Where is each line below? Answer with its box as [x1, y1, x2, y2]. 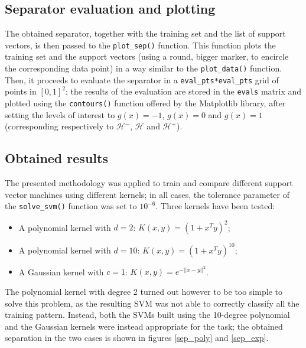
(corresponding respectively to [5, 120, 114, 132]
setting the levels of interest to [5, 108, 115, 121]
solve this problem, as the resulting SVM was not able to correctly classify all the [5, 297, 300, 309]
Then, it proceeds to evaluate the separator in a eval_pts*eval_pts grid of [5, 73, 279, 86]
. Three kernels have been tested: [155, 200, 275, 212]
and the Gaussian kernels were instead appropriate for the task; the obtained [5, 320, 283, 332]
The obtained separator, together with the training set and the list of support [5, 27, 286, 40]
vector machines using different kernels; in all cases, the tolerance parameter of [5, 188, 290, 200]
